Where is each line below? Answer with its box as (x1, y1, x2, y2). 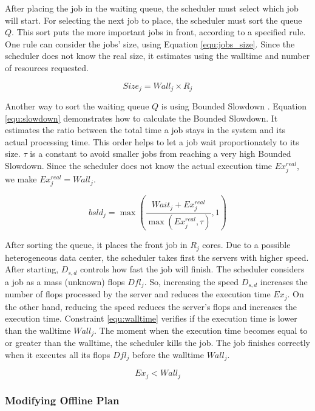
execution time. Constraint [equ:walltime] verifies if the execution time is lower (5, 312, 297, 325)
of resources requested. (5, 61, 89, 74)
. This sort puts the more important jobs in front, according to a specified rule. (12, 26, 306, 38)
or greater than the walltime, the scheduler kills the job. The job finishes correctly (5, 336, 310, 349)
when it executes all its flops (5, 348, 110, 361)
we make (5, 173, 37, 185)
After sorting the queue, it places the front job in (5, 238, 188, 251)
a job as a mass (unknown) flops (5, 275, 125, 288)
